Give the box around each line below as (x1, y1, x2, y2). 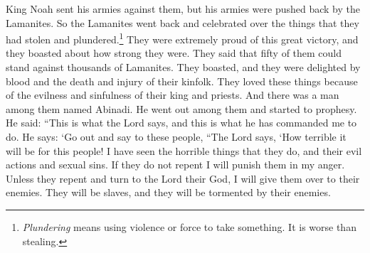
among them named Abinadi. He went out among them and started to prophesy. (6, 101, 357, 116)
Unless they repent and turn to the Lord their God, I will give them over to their (6, 171, 360, 185)
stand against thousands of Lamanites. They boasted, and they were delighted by (6, 60, 361, 75)
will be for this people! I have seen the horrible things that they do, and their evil (6, 143, 362, 158)
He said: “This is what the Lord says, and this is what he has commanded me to (6, 115, 357, 130)
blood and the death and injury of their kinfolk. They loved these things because (6, 73, 358, 88)
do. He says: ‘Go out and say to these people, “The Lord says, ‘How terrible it (6, 129, 347, 144)
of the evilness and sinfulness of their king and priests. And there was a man (6, 87, 339, 102)
